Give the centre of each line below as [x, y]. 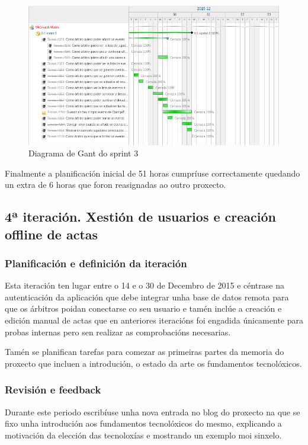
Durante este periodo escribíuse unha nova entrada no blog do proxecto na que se [153, 412]
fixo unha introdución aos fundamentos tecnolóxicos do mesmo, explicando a [143, 423]
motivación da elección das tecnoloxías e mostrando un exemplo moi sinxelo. [143, 435]
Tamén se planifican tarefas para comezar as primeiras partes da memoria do [145, 352]
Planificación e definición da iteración [96, 263]
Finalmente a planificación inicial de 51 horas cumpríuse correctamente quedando [153, 173]
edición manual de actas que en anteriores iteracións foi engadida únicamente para [154, 320]
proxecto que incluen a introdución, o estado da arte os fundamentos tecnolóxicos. [153, 363]
